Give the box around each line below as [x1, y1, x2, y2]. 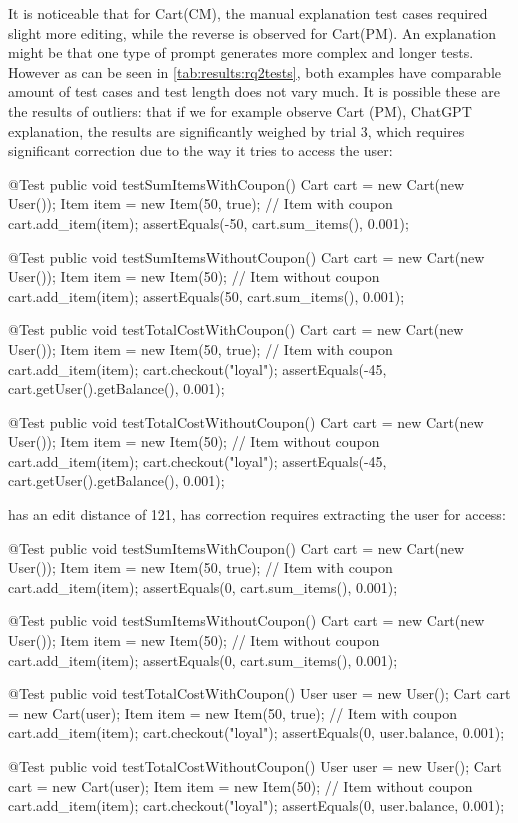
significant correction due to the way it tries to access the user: [8, 140, 393, 161]
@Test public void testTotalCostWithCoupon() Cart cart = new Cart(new [8, 319, 464, 340]
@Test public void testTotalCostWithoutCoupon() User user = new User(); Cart [8, 756, 502, 776]
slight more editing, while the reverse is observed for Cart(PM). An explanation [8, 22, 497, 43]
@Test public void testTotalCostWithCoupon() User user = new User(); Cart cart [8, 683, 511, 704]
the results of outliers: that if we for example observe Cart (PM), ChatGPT [8, 100, 472, 121]
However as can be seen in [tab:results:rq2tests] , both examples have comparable [8, 61, 502, 82]
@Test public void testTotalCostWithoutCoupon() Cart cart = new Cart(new [8, 411, 484, 432]
